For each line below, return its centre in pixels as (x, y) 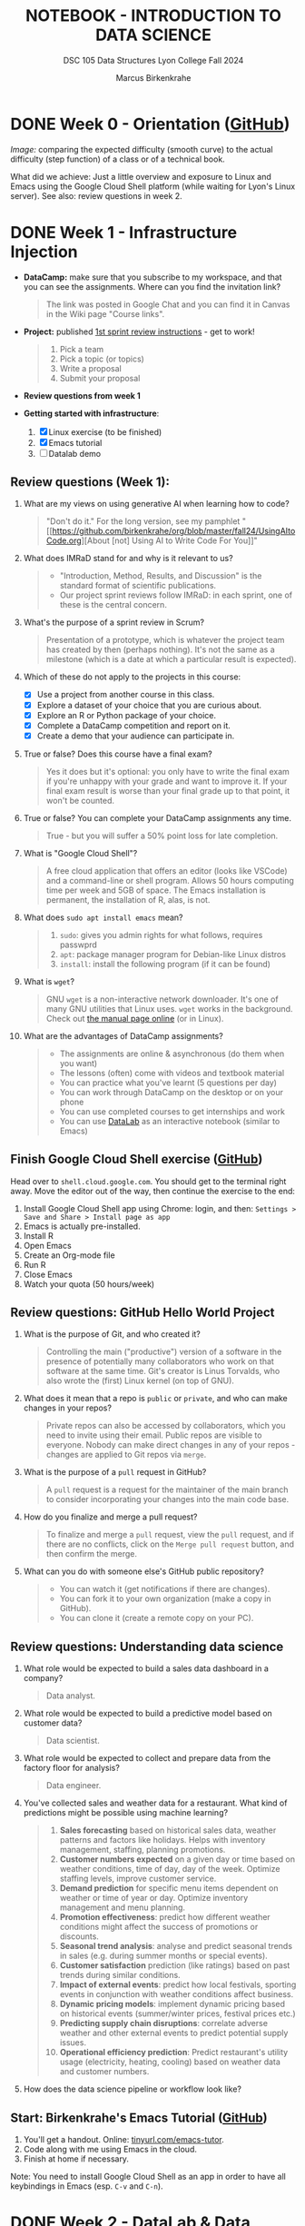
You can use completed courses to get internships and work (172, 1111)
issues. (73, 2043)
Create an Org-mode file (69, 1255)
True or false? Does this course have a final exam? (118, 754)
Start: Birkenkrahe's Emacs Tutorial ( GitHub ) (139, 2117)
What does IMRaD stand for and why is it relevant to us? (128, 559)
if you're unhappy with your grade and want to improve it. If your (167, 781)
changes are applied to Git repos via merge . (126, 1455)
